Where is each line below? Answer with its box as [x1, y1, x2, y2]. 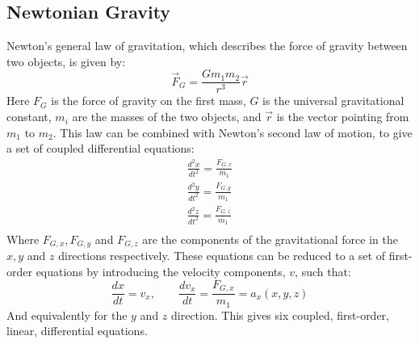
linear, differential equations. [6, 322, 148, 339]
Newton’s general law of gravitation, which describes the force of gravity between [6, 37, 408, 54]
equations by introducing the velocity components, [36, 263, 286, 280]
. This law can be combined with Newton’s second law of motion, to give [52, 124, 413, 141]
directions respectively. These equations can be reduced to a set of [58, 247, 386, 264]
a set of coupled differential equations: [6, 140, 195, 157]
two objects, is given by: [6, 52, 126, 69]
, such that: [295, 263, 351, 280]
